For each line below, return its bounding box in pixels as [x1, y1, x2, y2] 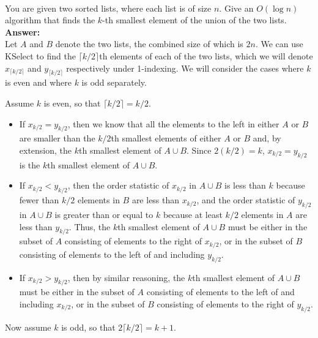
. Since [187, 143, 212, 156]
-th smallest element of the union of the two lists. [102, 13, 287, 26]
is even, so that [43, 96, 101, 109]
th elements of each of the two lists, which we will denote [99, 49, 313, 62]
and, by [253, 132, 281, 145]
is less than [224, 179, 266, 192]
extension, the [19, 143, 72, 156]
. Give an [219, 1, 254, 14]
